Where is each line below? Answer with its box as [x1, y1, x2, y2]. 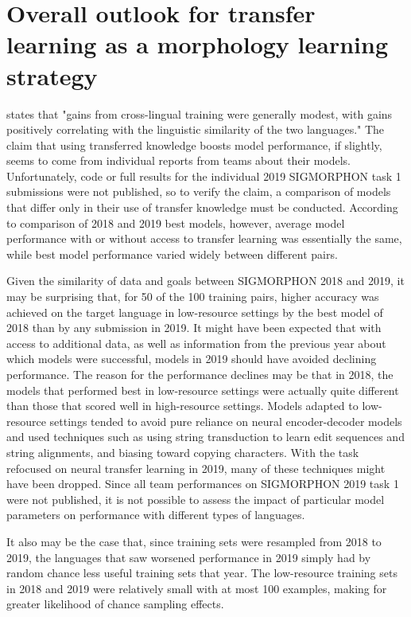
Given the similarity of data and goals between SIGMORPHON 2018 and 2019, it [6, 272, 405, 289]
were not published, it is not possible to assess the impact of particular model [6, 490, 385, 507]
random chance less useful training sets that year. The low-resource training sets [6, 564, 397, 581]
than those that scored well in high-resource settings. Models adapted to [6, 397, 359, 414]
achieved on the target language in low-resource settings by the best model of [6, 303, 383, 320]
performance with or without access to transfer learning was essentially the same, [6, 230, 402, 247]
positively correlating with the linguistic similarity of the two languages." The [6, 121, 385, 138]
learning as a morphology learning [6, 28, 388, 61]
